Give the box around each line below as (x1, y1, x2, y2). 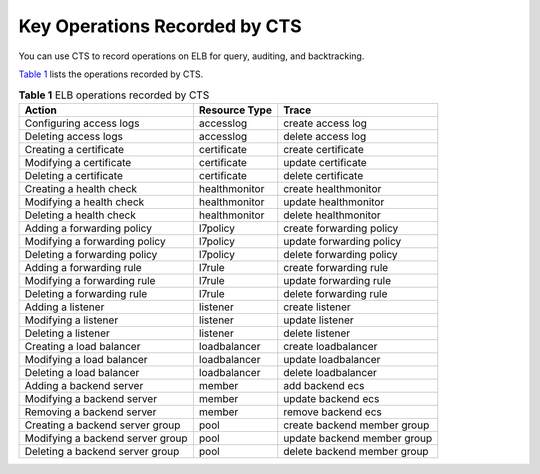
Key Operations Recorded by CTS (18, 15, 302, 37)
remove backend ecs (283, 405, 382, 419)
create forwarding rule (283, 260, 389, 274)
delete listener (283, 326, 351, 340)
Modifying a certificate (24, 155, 132, 169)
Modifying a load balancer (24, 352, 149, 366)
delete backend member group (283, 444, 429, 458)
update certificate (283, 155, 367, 169)
